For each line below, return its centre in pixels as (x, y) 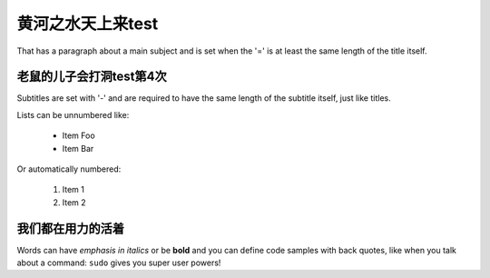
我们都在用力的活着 (70, 228)
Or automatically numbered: (69, 169)
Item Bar (78, 148)
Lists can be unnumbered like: (73, 114)
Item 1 (73, 190)
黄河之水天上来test (88, 24)
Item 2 (74, 202)
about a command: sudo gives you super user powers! (119, 263)
